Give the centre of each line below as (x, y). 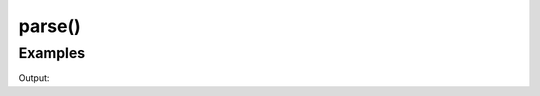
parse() (50, 26)
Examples (52, 53)
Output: (34, 78)
